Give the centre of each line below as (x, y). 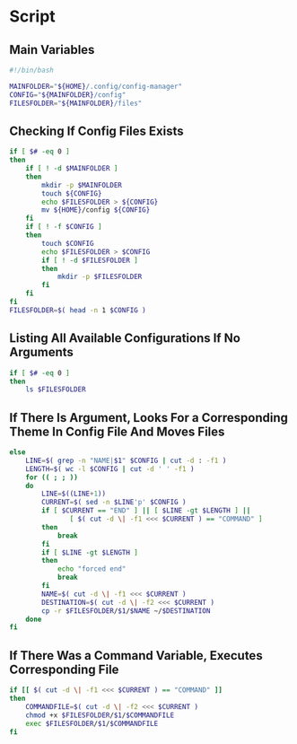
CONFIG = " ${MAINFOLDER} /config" (68, 95)
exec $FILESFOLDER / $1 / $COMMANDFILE (92, 723)
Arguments (42, 352)
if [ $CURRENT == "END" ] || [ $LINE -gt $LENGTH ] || (146, 511)
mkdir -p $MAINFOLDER (82, 185)
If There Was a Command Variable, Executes (136, 656)
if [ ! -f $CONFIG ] (64, 227)
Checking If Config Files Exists (96, 131)
